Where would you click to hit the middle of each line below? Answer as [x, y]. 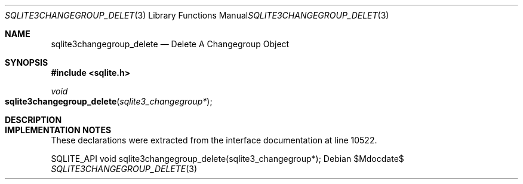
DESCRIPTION [33, 120]
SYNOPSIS [27, 62]
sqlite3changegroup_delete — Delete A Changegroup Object [170, 44]
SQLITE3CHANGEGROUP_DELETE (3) [124, 169]
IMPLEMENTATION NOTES [58, 130]
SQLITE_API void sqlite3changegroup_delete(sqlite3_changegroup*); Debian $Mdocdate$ [227, 159]
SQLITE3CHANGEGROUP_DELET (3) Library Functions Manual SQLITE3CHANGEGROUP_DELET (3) [197, 15]
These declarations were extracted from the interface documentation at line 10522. [214, 140]
